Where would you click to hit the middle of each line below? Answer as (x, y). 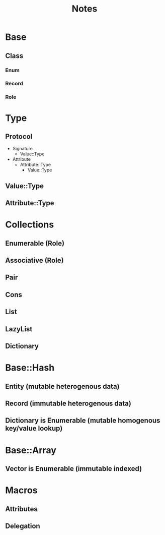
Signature (22, 149)
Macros (21, 490)
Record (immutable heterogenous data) (68, 404)
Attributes (21, 509)
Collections (30, 225)
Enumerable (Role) (35, 243)
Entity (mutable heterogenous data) (62, 386)
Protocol (19, 136)
